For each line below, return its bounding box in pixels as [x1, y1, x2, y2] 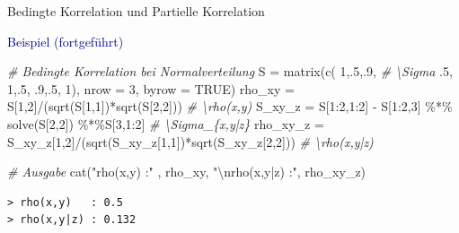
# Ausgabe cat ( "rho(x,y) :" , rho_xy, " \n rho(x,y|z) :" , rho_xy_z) [7, 162, 366, 181]
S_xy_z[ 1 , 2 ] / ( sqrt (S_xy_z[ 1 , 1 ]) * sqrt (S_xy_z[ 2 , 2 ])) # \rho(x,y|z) [7, 132, 374, 151]
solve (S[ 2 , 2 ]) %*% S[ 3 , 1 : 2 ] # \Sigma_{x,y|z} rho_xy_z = [7, 114, 324, 133]
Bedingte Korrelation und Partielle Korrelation [7, 2, 265, 20]
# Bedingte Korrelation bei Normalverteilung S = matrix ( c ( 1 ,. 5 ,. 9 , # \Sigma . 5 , [7, 62, 453, 81]
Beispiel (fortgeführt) [7, 31, 124, 50]
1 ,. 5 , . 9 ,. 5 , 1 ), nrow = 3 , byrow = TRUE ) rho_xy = [7, 79, 295, 98]
